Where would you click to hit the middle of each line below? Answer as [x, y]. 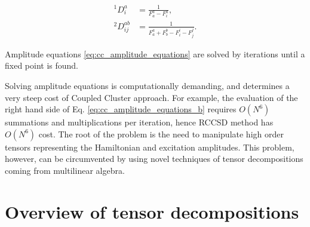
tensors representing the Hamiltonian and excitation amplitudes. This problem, [150, 147]
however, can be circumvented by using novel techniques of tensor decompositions [154, 159]
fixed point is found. [42, 65]
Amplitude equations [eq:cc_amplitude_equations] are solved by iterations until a [155, 53]
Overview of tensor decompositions [152, 211]
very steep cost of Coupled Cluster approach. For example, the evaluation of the [151, 97]
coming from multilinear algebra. [65, 170]
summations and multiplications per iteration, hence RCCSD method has [139, 122]
